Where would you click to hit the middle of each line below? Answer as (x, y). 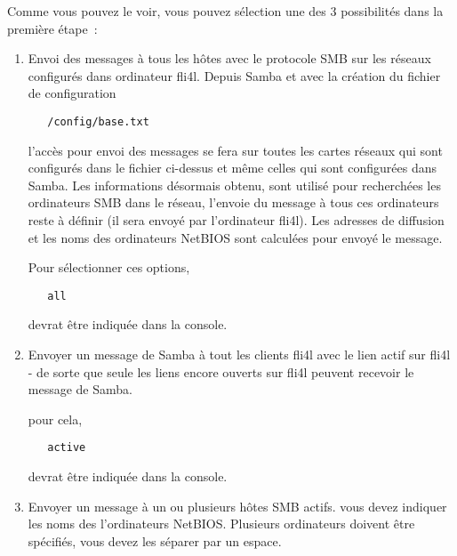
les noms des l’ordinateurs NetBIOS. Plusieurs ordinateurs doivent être (221, 524)
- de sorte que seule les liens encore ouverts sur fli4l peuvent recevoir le (221, 371)
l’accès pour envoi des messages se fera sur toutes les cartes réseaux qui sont (235, 150)
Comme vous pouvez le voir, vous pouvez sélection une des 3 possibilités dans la (225, 11)
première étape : (52, 28)
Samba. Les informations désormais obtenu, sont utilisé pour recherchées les (234, 185)
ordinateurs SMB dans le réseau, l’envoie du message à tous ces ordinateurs (233, 202)
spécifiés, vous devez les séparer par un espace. (155, 540)
